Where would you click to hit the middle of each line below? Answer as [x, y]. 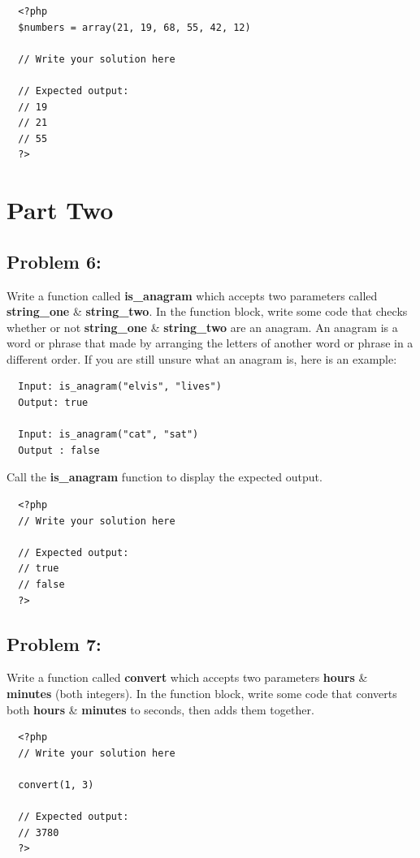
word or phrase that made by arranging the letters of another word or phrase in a [210, 343]
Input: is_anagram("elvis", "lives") [120, 387]
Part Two [60, 210]
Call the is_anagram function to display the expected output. [165, 477]
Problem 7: [54, 643]
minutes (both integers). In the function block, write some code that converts [202, 693]
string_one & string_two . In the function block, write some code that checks [207, 311]
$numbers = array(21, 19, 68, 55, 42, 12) [134, 27]
